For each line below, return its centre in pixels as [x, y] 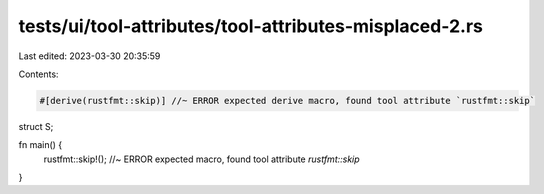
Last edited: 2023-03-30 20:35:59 [89, 56]
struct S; [36, 126]
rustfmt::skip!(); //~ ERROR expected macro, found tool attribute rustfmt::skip [201, 159]
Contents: [38, 74]
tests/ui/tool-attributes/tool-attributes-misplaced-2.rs [251, 26]
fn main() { [40, 145]
